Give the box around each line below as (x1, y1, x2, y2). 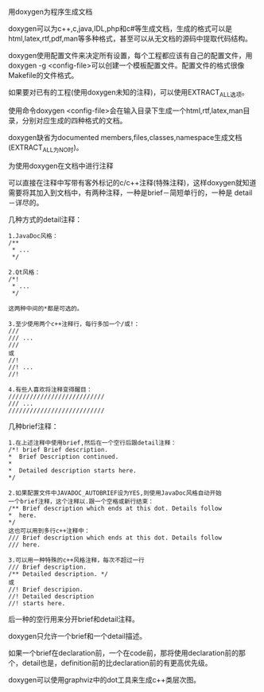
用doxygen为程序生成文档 (8, 7, 93, 16)
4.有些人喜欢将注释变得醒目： (8, 385, 93, 394)
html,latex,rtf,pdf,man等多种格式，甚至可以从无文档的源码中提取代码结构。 (8, 34, 252, 43)
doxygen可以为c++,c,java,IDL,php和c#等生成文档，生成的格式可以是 (8, 24, 233, 33)
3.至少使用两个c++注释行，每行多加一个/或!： (8, 320, 141, 328)
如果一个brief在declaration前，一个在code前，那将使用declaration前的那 (8, 647, 247, 658)
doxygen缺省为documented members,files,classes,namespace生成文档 (8, 132, 243, 142)
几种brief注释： (8, 421, 59, 431)
